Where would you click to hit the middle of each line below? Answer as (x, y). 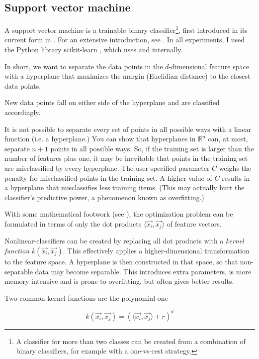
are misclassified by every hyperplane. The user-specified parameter (107, 168)
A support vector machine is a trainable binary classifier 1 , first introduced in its (126, 29)
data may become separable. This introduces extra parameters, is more (143, 271)
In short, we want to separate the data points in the (84, 66)
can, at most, (228, 139)
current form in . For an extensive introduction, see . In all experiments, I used (125, 40)
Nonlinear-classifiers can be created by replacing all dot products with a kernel (124, 241)
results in (236, 178)
